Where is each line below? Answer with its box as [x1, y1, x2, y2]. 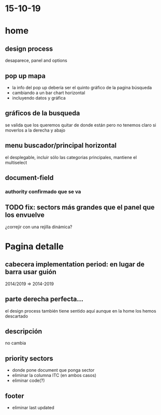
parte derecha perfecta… [5, 295, 84, 303]
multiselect [5, 159, 27, 165]
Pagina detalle [5, 241, 64, 252]
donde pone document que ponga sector [12, 367, 95, 373]
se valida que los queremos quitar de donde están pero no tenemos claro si [5, 122, 157, 128]
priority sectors [5, 354, 54, 362]
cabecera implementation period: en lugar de [5, 260, 145, 269]
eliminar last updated [12, 405, 54, 410]
